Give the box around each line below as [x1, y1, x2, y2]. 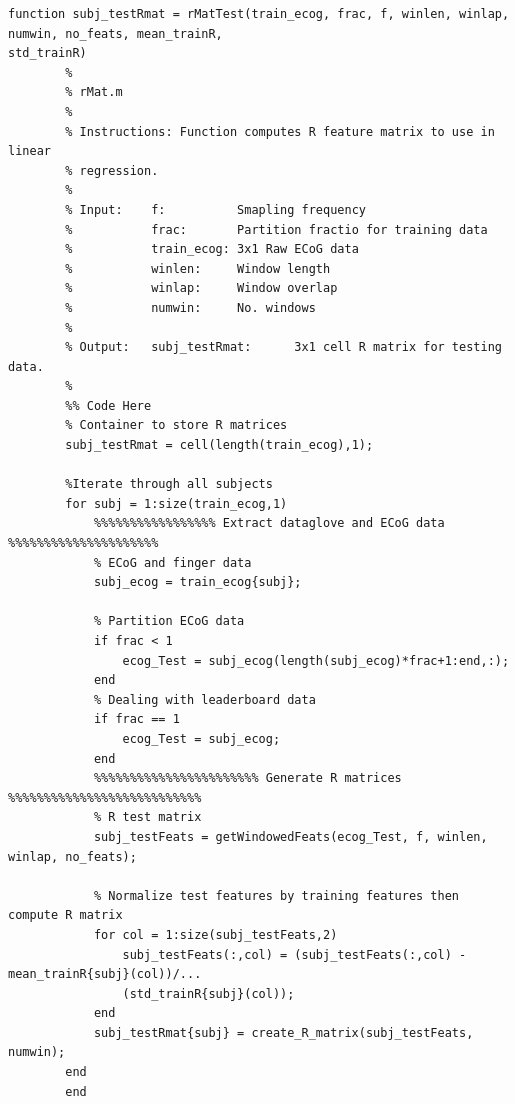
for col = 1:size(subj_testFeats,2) [93, 927, 338, 942]
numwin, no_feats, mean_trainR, [8, 26, 223, 41]
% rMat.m [65, 85, 123, 100]
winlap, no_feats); [8, 849, 137, 864]
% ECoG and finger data [93, 555, 252, 570]
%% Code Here [65, 398, 152, 413]
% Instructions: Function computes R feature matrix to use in [65, 124, 495, 139]
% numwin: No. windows [65, 300, 316, 315]
